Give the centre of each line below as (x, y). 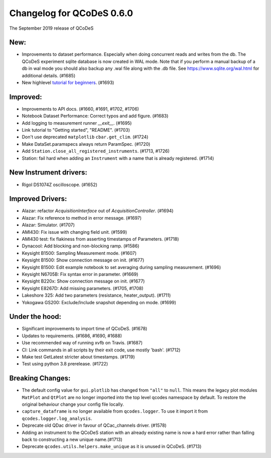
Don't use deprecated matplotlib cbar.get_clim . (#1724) (85, 137)
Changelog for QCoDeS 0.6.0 (71, 13)
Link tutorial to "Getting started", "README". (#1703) (76, 130)
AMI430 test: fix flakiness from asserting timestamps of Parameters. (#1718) (100, 239)
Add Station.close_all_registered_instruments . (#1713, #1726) (96, 151)
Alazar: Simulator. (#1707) (48, 225)
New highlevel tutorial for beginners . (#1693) (68, 82)
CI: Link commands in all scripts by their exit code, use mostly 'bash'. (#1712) (101, 350)
